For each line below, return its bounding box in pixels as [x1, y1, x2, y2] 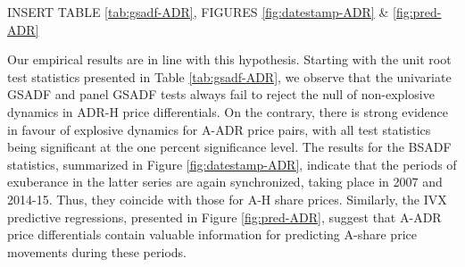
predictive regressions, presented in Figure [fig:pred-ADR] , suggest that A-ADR [7, 207, 442, 226]
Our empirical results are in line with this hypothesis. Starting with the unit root [7, 50, 452, 69]
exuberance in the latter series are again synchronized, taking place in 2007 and [7, 172, 443, 191]
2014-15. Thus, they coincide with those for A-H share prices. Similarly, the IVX [7, 189, 447, 208]
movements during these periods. [7, 242, 187, 261]
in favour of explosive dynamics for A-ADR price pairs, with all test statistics [7, 120, 431, 138]
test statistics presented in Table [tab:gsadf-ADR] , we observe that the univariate [7, 67, 452, 86]
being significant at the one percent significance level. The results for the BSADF [7, 138, 452, 156]
